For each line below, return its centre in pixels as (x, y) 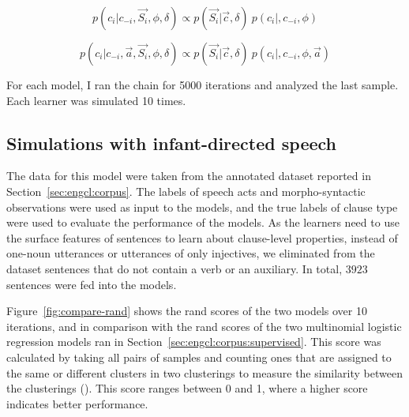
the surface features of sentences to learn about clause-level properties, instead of (202, 237)
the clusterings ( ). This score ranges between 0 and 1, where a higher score (187, 388)
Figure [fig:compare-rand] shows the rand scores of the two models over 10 (187, 311)
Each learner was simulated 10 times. (96, 100)
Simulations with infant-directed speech (172, 143)
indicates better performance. (77, 403)
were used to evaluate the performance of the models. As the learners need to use (203, 222)
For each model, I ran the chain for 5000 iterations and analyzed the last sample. (203, 85)
